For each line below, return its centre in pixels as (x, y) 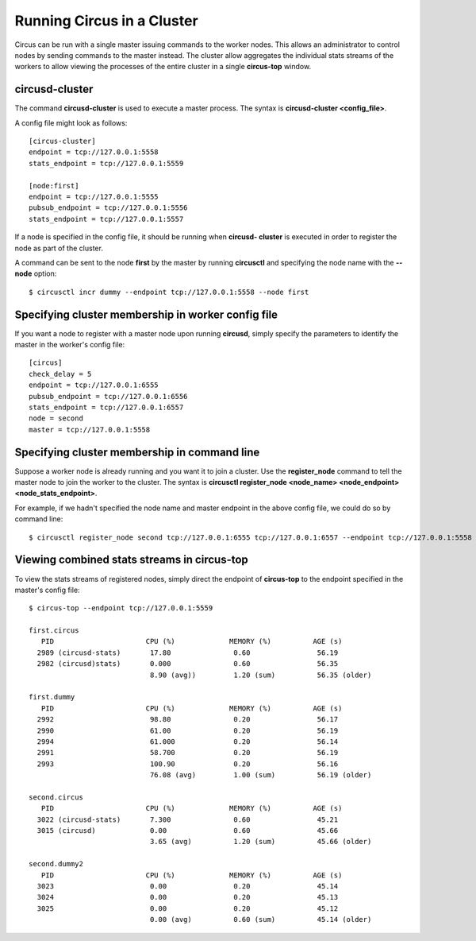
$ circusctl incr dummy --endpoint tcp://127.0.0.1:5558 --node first (169, 292)
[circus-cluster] (62, 141)
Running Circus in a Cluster (106, 21)
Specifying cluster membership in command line (137, 452)
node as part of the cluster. (59, 248)
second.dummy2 (56, 864)
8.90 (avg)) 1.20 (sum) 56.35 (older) (261, 675)
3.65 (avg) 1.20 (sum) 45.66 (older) (261, 842)
